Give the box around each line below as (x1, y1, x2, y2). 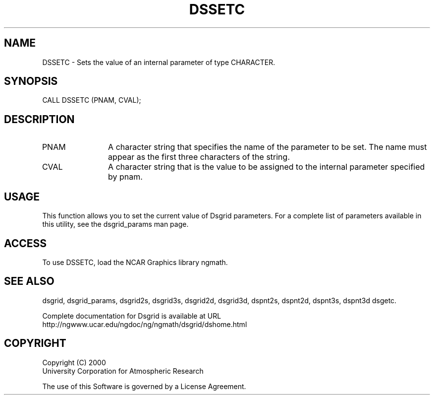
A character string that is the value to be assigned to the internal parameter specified (108, 162, 425, 172)
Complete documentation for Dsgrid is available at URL (42, 311, 221, 320)
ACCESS (4, 237, 47, 250)
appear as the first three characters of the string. (108, 152, 290, 162)
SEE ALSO (4, 275, 54, 288)
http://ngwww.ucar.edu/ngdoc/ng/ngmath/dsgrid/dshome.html (42, 320, 247, 329)
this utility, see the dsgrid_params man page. (42, 220, 189, 229)
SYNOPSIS (4, 75, 58, 88)
